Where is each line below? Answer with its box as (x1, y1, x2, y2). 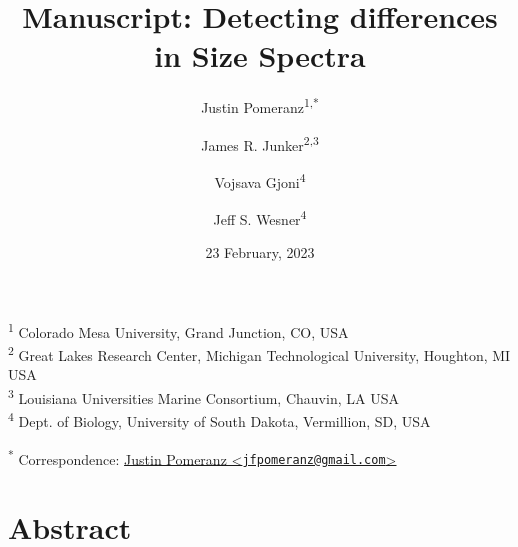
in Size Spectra (154, 35, 366, 76)
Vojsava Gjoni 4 (214, 168, 306, 192)
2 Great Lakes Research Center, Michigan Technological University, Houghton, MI (8, 342, 511, 365)
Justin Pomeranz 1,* (201, 94, 319, 117)
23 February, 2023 (205, 242, 315, 263)
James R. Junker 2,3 (201, 131, 319, 155)
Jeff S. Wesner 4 (213, 206, 307, 229)
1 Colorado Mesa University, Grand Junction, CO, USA (8, 318, 349, 342)
